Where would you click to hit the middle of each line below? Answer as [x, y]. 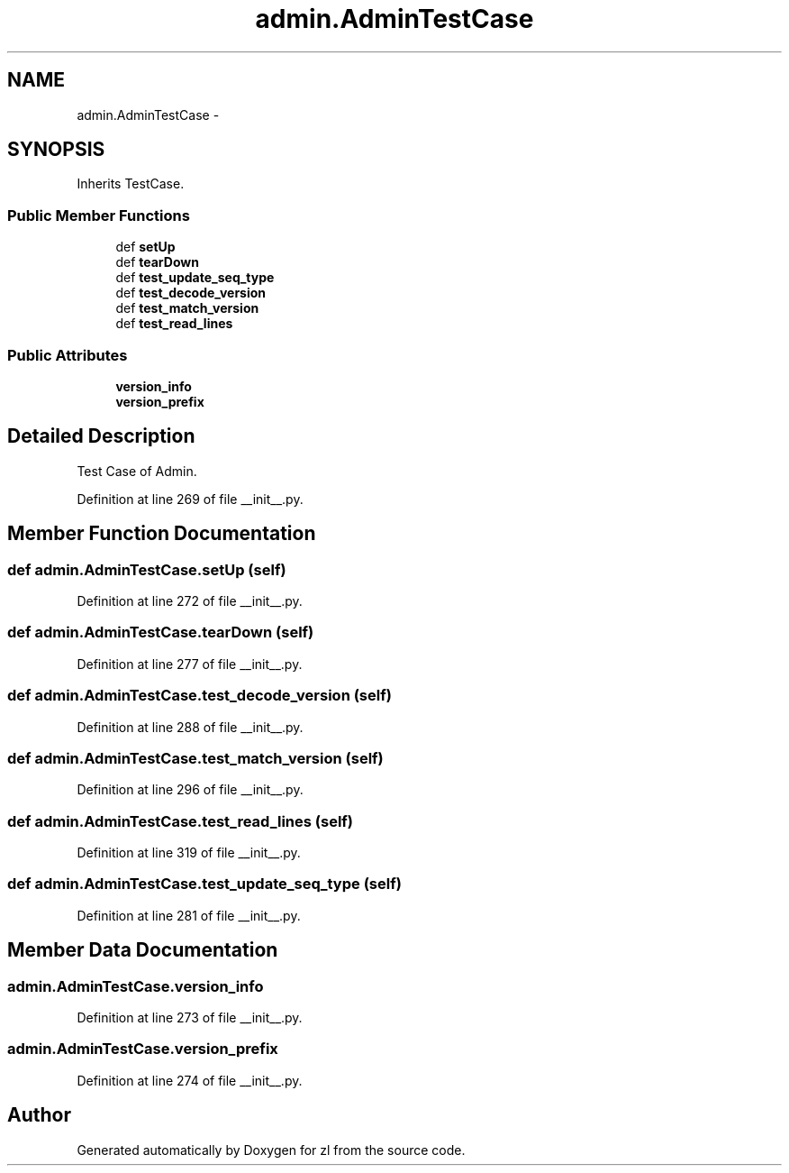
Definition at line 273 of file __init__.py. [190, 1017]
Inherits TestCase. [131, 184]
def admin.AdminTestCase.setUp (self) [147, 569]
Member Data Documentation [143, 950]
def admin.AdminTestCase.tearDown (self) [161, 632]
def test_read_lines [174, 324]
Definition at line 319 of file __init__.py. [189, 852]
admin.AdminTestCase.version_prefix [143, 1049]
